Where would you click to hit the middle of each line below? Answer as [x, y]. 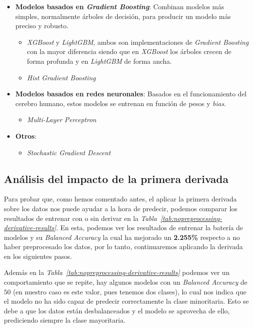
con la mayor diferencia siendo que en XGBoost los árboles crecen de [129, 51]
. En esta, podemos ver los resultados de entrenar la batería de [150, 228]
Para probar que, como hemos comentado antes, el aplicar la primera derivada [120, 199]
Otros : [26, 136]
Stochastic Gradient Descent [69, 152]
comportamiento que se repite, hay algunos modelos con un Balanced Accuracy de [126, 282]
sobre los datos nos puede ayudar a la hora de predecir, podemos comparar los [121, 208]
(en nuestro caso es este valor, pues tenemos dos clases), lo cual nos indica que [130, 291]
